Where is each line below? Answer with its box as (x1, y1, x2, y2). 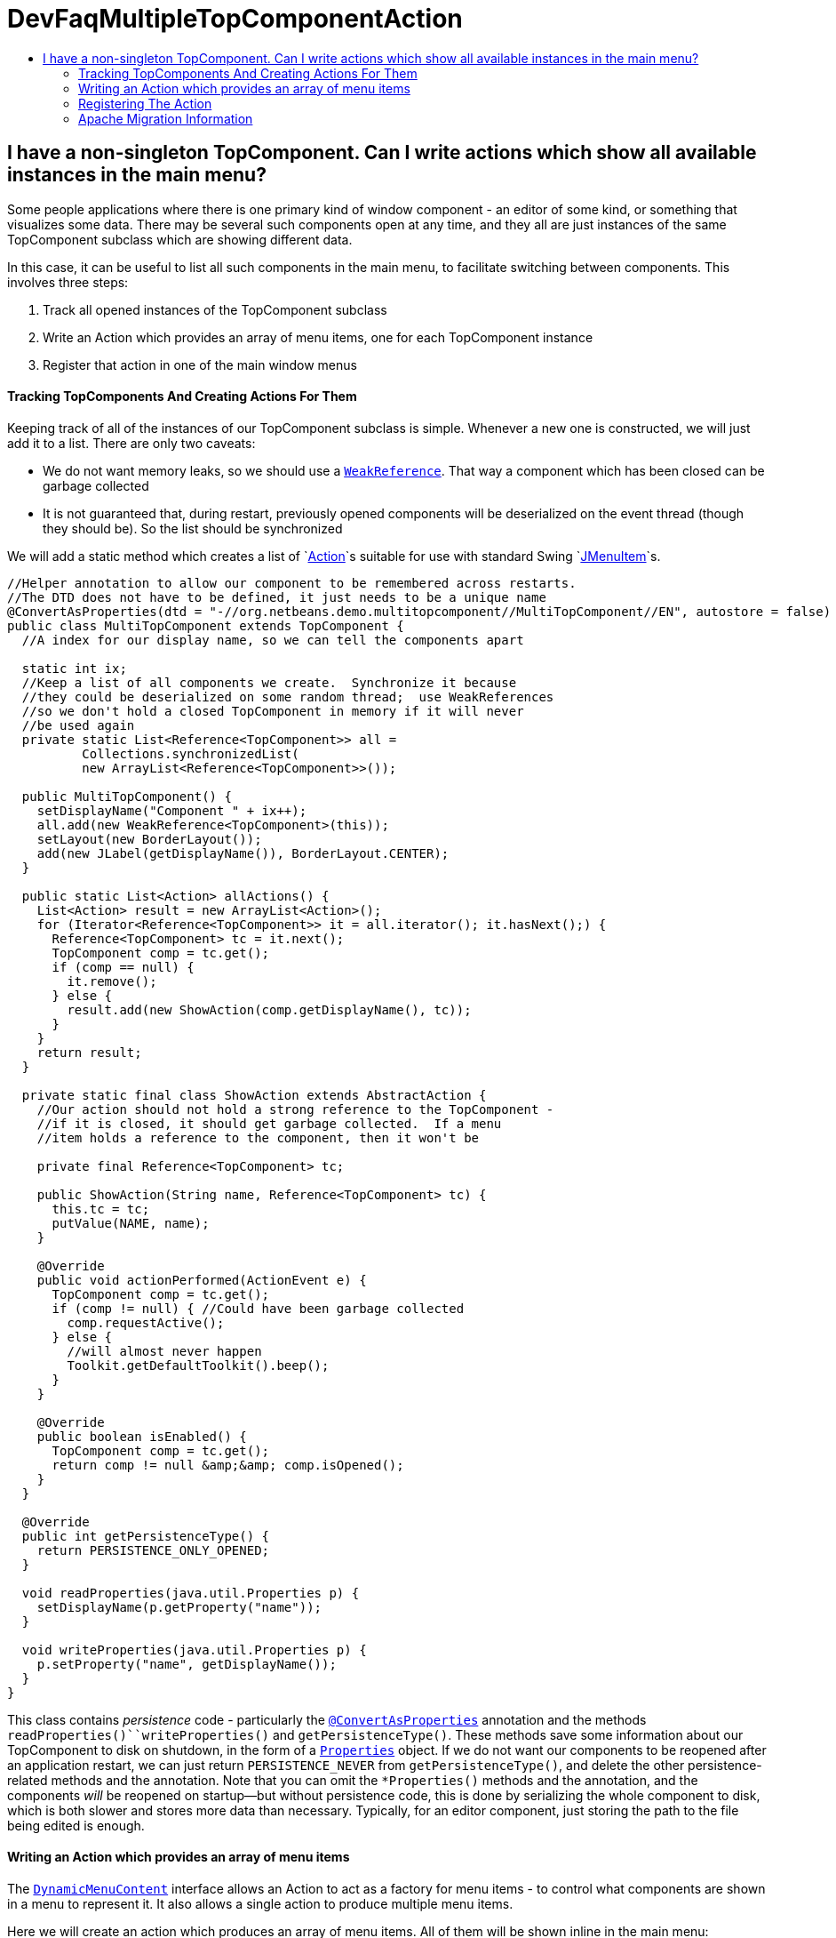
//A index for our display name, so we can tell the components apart (21, 632, 524, 647)
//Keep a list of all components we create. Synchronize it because (21, 675, 517, 690)
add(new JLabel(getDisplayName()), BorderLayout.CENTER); (36, 845, 450, 861)
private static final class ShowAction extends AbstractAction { (21, 1087, 487, 1102)
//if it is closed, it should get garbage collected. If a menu (36, 1116, 502, 1131)
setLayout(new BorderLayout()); (36, 831, 262, 846)
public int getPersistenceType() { (21, 1528, 270, 1543)
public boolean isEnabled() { (36, 1429, 247, 1444)
